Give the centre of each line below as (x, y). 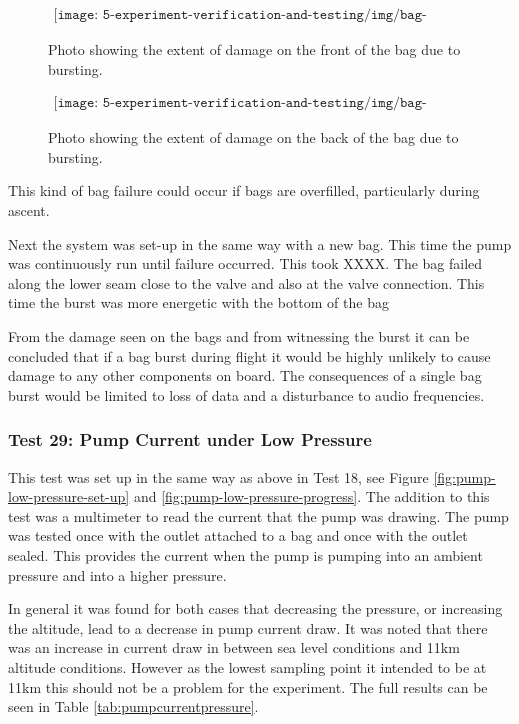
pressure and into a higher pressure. (117, 574)
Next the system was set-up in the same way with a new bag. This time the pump (260, 243)
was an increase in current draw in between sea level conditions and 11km (234, 647)
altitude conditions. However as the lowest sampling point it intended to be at (247, 666)
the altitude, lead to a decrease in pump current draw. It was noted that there (248, 627)
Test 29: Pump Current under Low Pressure (190, 439)
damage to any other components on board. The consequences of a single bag (245, 375)
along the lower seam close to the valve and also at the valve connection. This (246, 282)
